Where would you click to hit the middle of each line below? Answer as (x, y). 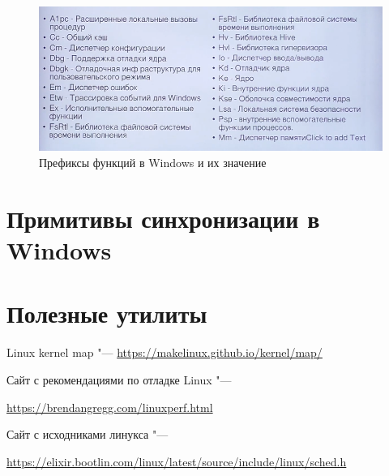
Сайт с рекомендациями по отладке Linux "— (119, 379)
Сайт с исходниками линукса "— (88, 434)
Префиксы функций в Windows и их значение (153, 163)
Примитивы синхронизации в (163, 218)
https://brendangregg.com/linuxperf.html (110, 407)
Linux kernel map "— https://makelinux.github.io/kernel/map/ (165, 352)
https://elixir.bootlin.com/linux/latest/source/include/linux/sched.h (177, 461)
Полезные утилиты (107, 313)
